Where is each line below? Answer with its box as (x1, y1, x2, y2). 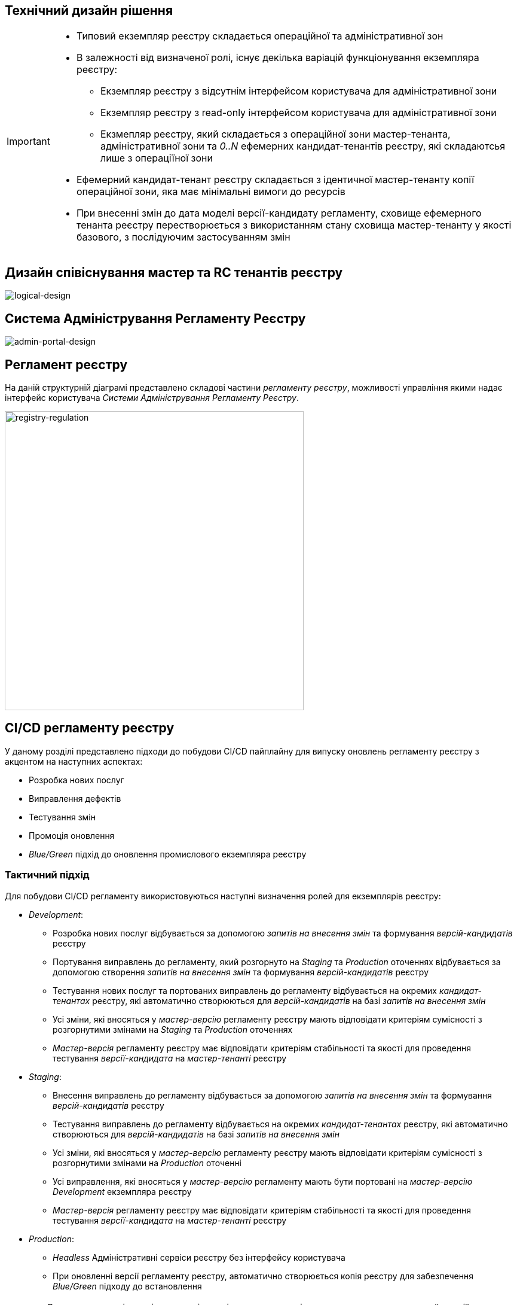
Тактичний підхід (5, 869, 90, 881)
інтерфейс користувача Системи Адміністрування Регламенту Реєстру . (5, 392, 299, 403)
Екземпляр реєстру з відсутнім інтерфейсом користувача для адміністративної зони (100, 85, 497, 98)
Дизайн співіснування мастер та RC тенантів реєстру (5, 264, 343, 280)
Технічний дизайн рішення (5, 3, 173, 18)
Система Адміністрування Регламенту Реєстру (5, 311, 306, 326)
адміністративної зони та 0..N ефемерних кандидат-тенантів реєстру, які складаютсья (100, 140, 506, 153)
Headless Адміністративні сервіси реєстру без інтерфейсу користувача (53, 1252, 345, 1263)
